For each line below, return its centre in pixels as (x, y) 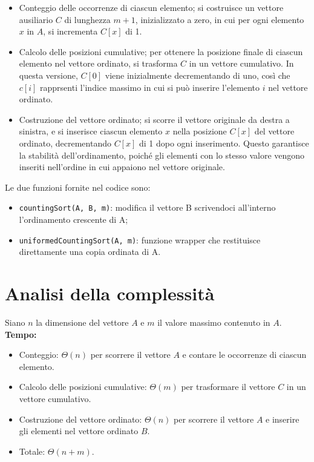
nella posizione (200, 131)
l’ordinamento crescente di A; (74, 219)
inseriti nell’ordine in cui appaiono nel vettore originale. (122, 167)
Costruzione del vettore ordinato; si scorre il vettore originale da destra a (154, 119)
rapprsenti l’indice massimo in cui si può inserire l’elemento (150, 87)
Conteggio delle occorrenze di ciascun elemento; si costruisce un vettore (151, 7)
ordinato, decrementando (65, 143)
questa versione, (48, 75)
